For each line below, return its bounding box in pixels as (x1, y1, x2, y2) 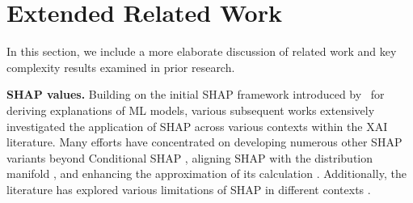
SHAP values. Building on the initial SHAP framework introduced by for (6, 86, 385, 103)
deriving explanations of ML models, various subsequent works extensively (6, 101, 375, 118)
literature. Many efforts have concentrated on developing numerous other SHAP (6, 133, 402, 150)
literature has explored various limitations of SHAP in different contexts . (6, 180, 371, 197)
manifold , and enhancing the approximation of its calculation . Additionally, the (6, 165, 407, 182)
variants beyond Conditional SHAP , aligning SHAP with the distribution (6, 149, 373, 166)
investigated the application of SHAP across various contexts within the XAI (6, 117, 388, 134)
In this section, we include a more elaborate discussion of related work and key (6, 43, 397, 60)
